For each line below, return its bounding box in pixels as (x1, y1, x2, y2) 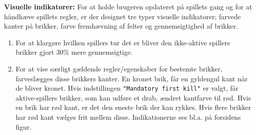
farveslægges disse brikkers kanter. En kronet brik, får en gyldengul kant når (15, 73, 248, 83)
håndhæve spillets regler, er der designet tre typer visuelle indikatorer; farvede (4, 11, 241, 21)
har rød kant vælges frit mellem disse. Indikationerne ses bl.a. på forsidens (15, 112, 241, 122)
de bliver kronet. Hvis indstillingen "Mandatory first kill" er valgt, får (15, 83, 239, 93)
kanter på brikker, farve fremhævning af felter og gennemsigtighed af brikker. (4, 21, 238, 31)
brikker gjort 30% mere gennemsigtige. (15, 47, 133, 57)
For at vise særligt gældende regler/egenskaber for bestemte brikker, (15, 63, 222, 73)
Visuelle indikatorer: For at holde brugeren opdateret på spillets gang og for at (4, 1, 252, 11)
